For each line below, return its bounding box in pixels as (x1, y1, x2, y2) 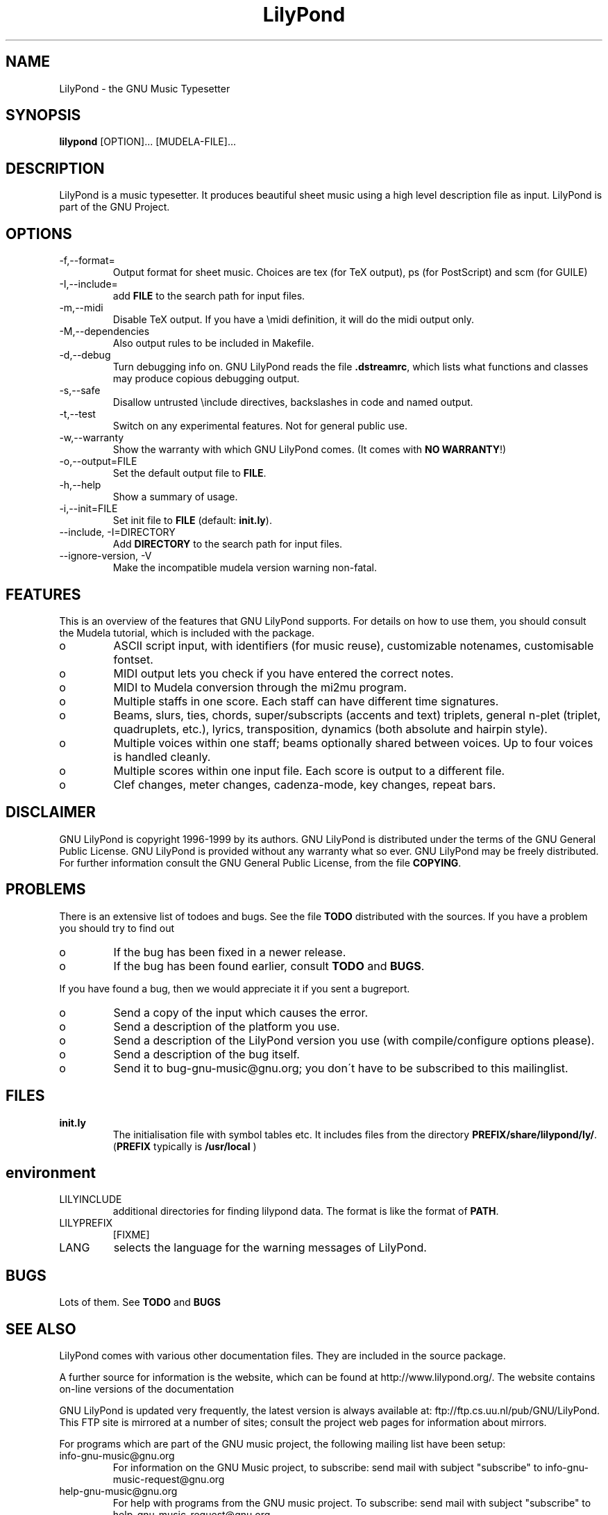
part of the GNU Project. (59, 201, 170, 213)
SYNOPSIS (6, 106, 81, 124)
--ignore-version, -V (59, 550, 152, 562)
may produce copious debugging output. (112, 372, 300, 385)
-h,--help (59, 479, 101, 491)
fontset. (113, 652, 153, 666)
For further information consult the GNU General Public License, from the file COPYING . (59, 856, 462, 869)
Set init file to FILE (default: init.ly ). (112, 514, 272, 527)
